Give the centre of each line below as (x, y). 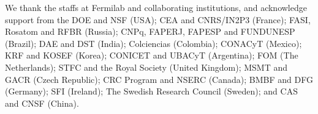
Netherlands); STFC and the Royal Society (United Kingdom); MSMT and (146, 67)
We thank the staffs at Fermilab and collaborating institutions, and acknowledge (156, 7)
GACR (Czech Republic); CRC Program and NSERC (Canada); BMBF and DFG (159, 79)
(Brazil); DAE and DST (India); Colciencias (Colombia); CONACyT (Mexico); (153, 43)
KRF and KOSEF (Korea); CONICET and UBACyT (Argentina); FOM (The (152, 55)
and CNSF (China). (42, 103)
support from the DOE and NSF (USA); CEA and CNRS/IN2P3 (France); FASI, (158, 19)
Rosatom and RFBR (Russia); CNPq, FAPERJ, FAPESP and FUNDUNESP (150, 31)
